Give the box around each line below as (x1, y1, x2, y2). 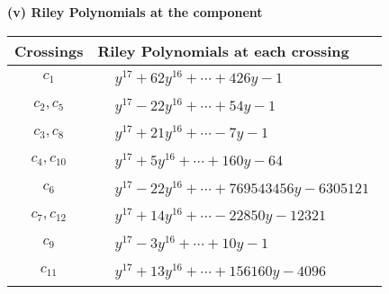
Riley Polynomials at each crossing (97, 40, 349, 61)
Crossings (14, 40, 84, 61)
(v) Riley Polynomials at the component (7, 3, 263, 21)
